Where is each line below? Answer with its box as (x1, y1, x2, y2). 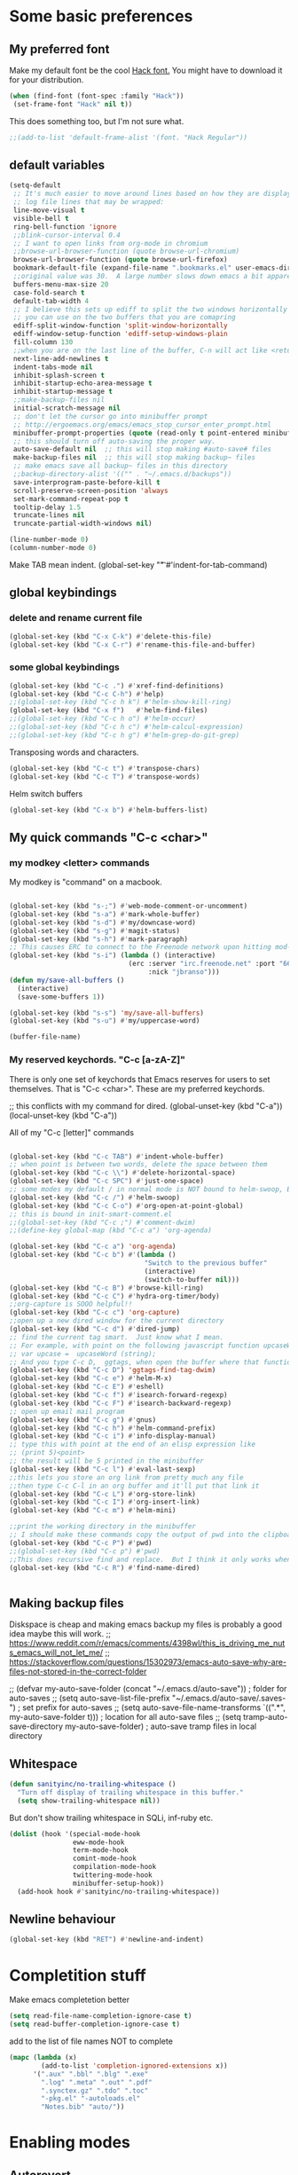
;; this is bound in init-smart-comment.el (9, 1209, 173, 1219)
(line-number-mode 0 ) (9, 535, 90, 545)
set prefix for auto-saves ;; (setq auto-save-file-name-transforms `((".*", (21, 1702, 286, 1713)
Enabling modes (9, 2132, 131, 2153)
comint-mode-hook (72, 1854, 137, 1864)
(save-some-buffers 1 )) (17, 992, 105, 1001)
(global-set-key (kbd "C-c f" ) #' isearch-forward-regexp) (9, 1391, 228, 1400)
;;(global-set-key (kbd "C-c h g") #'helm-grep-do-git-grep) (9, 730, 240, 740)
